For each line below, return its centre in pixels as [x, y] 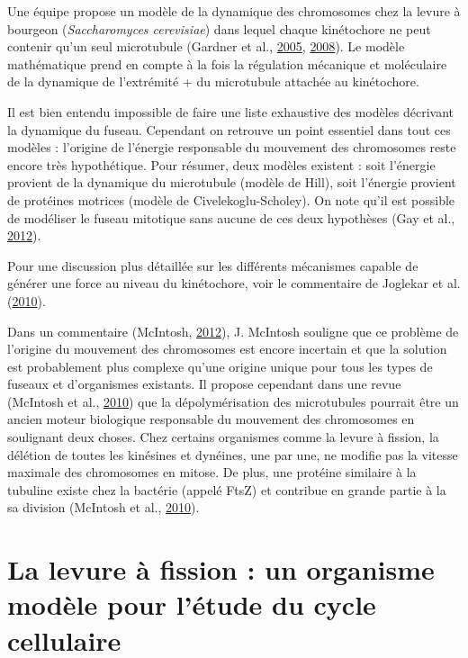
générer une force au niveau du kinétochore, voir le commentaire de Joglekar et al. [234, 283]
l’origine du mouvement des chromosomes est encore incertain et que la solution [227, 349]
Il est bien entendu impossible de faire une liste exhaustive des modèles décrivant [231, 111]
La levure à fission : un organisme [221, 569]
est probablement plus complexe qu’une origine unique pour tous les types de [220, 366]
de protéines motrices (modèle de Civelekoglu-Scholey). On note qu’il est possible [231, 199]
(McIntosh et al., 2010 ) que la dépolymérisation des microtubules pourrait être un [233, 401]
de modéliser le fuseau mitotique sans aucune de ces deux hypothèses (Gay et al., [231, 217]
